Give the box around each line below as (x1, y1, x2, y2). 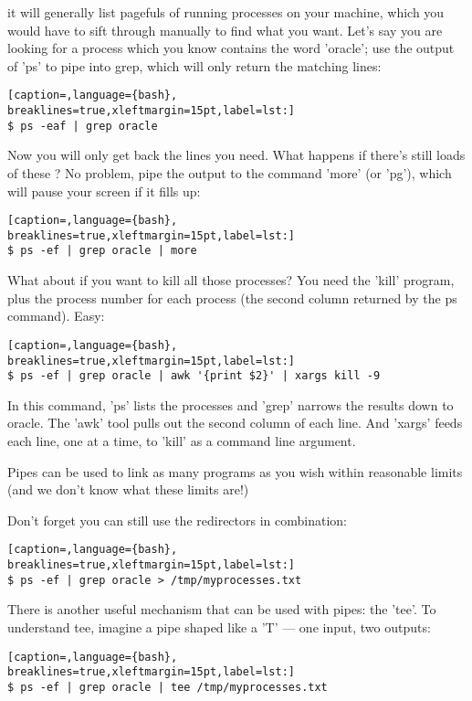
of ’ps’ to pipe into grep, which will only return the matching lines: (7, 56, 382, 75)
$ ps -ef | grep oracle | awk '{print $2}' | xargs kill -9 (7, 369, 381, 383)
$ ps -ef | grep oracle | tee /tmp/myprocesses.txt (7, 680, 328, 694)
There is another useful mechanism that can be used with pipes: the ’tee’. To (7, 600, 436, 619)
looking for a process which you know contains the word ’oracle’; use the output (7, 38, 455, 58)
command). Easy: (7, 306, 105, 325)
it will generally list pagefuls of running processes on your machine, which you (7, 3, 445, 21)
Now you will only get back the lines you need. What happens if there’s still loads (7, 145, 466, 165)
